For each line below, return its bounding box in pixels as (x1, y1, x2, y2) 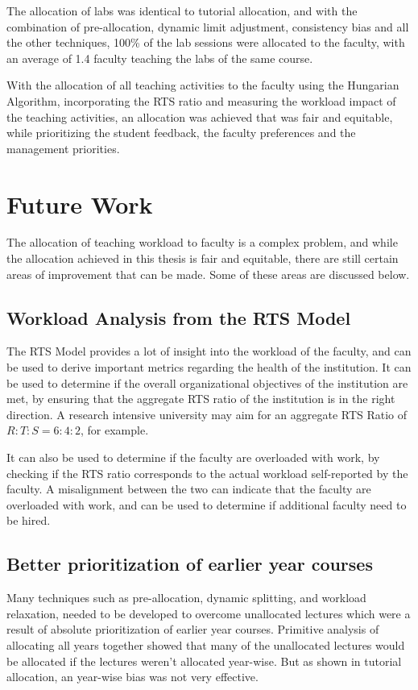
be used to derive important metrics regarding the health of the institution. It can (6, 359, 412, 376)
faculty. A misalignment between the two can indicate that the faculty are (6, 480, 371, 497)
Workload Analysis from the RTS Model (6, 305, 351, 330)
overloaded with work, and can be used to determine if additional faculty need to (6, 496, 407, 513)
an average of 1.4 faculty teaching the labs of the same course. (6, 49, 313, 66)
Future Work (6, 187, 153, 220)
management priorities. (6, 139, 120, 156)
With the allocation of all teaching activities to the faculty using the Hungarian (6, 77, 399, 94)
